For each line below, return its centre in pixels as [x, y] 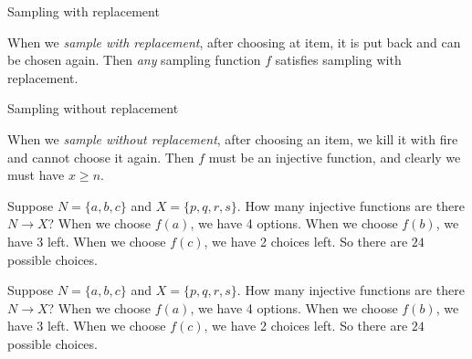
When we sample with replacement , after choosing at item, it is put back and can [234, 42]
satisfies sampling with [338, 60]
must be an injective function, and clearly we [335, 157]
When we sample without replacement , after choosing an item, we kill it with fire [233, 138]
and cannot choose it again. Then [101, 157]
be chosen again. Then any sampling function [134, 60]
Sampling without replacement [93, 108]
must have [36, 175]
